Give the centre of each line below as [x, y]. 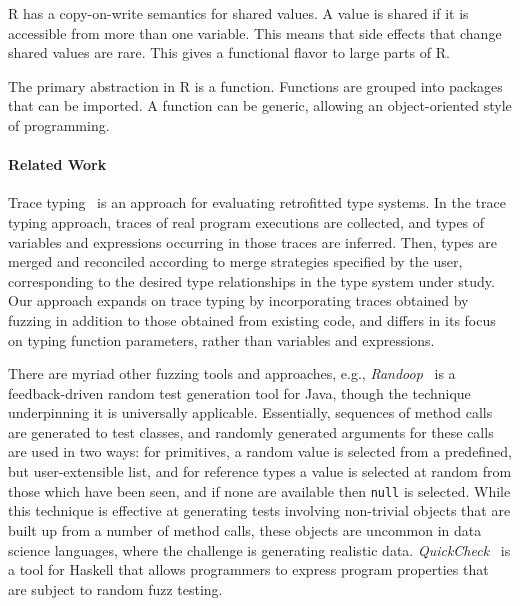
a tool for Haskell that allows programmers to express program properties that [248, 569]
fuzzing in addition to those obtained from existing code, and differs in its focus [252, 319]
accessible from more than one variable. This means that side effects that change [255, 32]
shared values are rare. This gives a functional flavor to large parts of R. [229, 52]
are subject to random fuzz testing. [115, 588]
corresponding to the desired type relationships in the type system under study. [251, 280]
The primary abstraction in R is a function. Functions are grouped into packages [255, 85]
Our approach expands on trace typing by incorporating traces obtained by [238, 300]
